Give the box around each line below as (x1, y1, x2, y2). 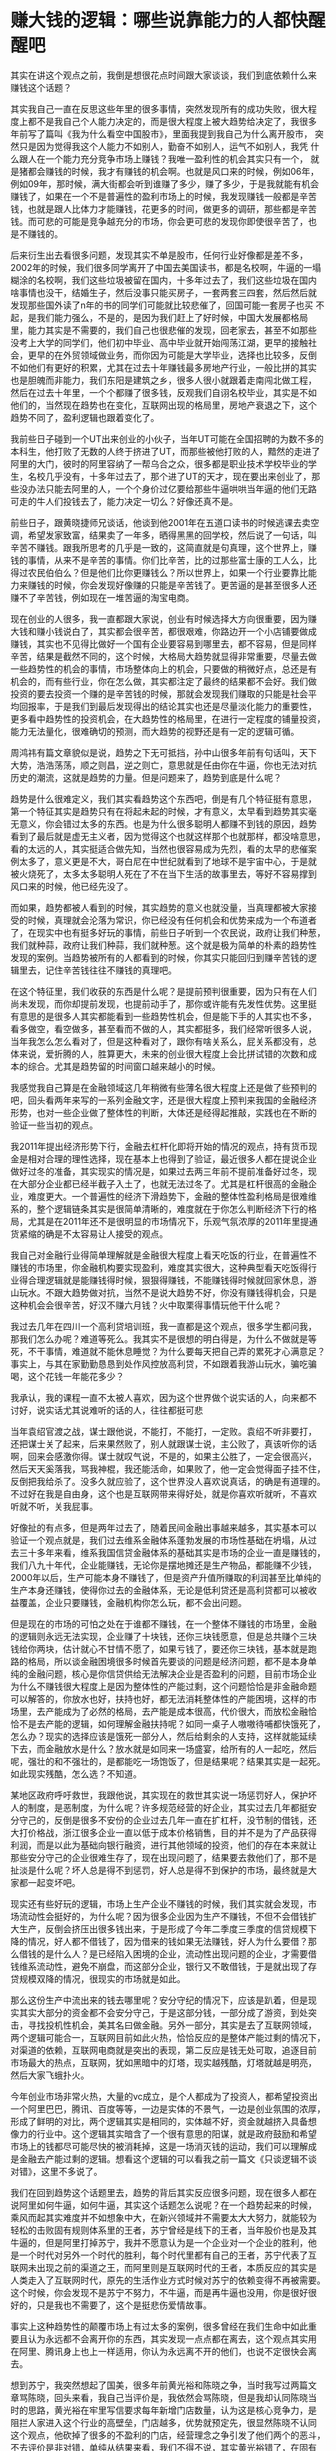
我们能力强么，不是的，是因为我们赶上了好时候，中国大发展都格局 (36, 311, 308, 323)
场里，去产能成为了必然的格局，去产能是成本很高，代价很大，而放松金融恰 (10, 1705, 317, 1717)
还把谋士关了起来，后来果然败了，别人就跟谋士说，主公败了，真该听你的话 (10, 1437, 317, 1450)
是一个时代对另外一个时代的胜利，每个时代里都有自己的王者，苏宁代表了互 (10, 2249, 317, 2261)
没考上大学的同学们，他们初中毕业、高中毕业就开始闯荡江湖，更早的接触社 (10, 336, 317, 348)
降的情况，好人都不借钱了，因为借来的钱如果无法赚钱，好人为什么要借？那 (10, 1935, 317, 1947)
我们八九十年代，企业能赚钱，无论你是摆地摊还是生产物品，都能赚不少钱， (10, 1559, 317, 1571)
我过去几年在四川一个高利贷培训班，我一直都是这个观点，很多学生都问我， (10, 1320, 317, 1332)
